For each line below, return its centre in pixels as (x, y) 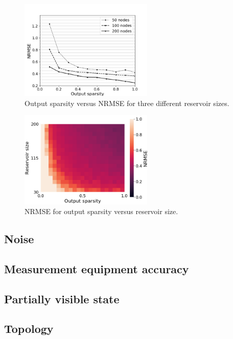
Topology (29, 329)
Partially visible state (62, 298)
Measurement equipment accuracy (97, 268)
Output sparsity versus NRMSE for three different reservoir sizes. (127, 103)
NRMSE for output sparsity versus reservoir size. (101, 211)
